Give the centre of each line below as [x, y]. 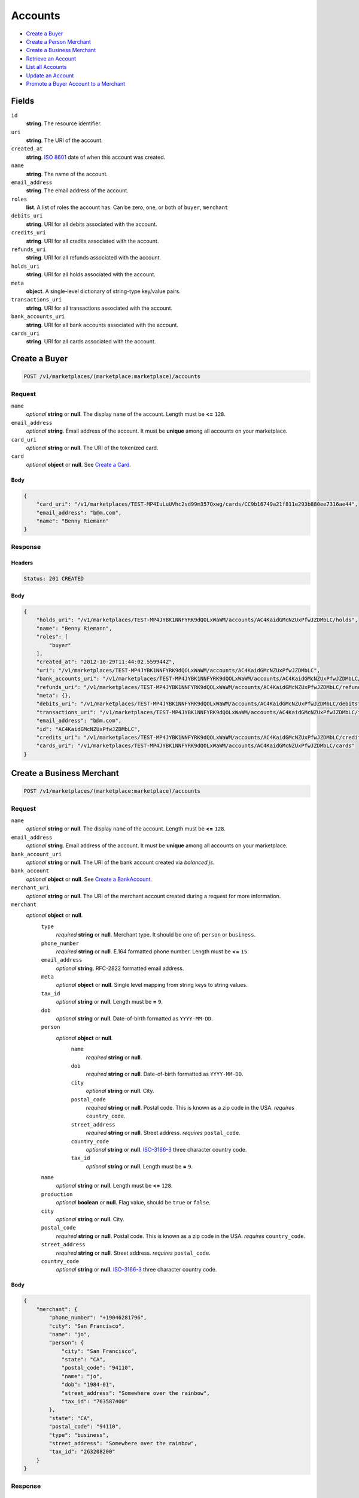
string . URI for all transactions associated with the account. [99, 308]
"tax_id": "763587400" [95, 1402]
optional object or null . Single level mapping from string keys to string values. [152, 985]
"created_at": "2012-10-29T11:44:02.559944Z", [106, 662]
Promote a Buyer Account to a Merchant [76, 83]
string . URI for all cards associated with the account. [91, 342]
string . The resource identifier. [64, 123]
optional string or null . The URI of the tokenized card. [92, 448]
